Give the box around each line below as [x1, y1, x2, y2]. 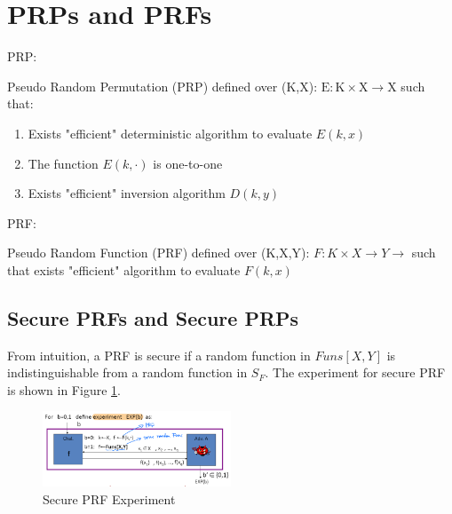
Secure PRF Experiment [43, 489, 176, 508]
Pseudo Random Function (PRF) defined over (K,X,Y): [7, 243, 310, 262]
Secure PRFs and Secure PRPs [7, 304, 299, 331]
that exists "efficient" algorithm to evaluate [7, 260, 241, 279]
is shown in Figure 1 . [7, 380, 121, 399]
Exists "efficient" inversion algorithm [28, 184, 226, 202]
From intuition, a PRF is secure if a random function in [7, 345, 311, 364]
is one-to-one [153, 154, 223, 172]
